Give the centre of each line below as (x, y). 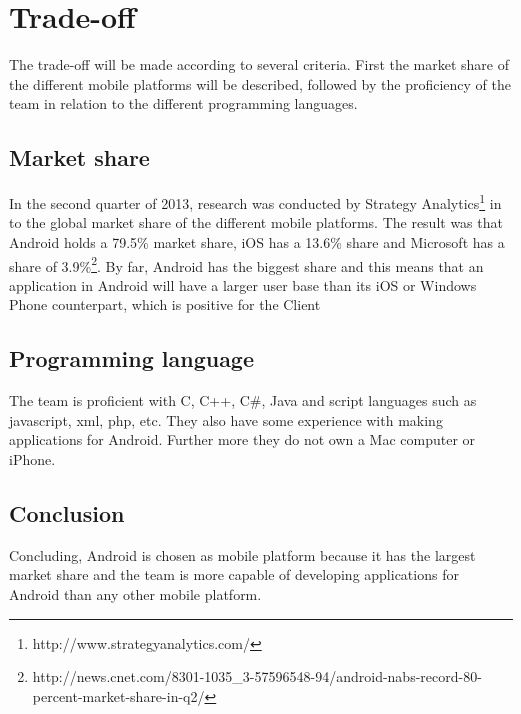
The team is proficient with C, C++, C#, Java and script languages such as (243, 400)
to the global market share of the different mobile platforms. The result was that (256, 222)
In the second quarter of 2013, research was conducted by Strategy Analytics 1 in (255, 201)
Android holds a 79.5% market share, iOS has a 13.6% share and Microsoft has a (257, 241)
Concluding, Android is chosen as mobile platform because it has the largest (242, 554)
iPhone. (32, 458)
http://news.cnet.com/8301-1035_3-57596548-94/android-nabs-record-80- (257, 676)
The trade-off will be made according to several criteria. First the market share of (259, 64)
